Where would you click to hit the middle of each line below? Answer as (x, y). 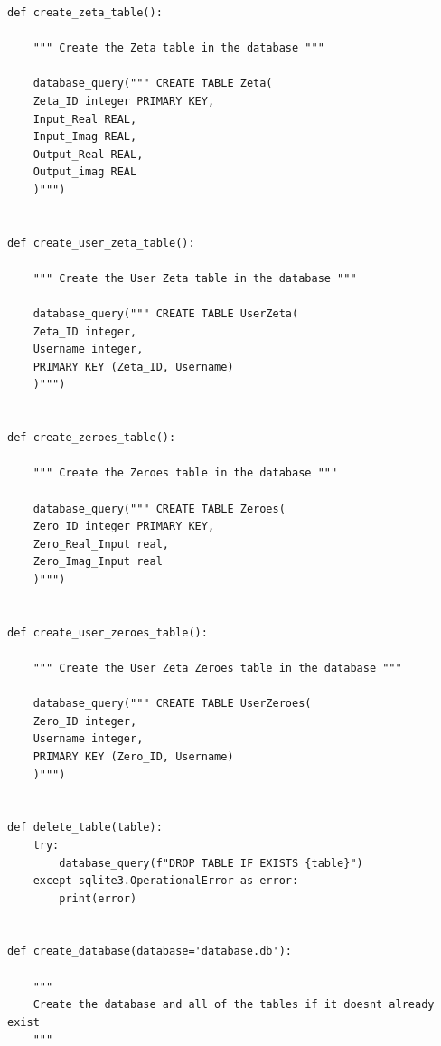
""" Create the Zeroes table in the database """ (185, 473)
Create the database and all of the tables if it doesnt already (234, 1005)
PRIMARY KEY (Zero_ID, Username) (133, 756)
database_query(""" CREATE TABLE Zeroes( (159, 509)
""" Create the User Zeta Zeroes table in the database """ (217, 668)
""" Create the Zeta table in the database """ (178, 48)
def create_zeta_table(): (85, 13)
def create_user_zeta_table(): (101, 243)
